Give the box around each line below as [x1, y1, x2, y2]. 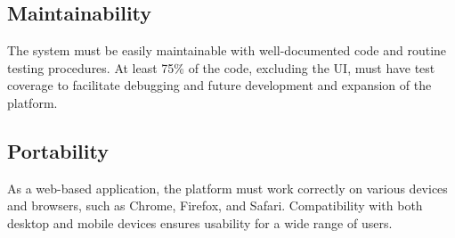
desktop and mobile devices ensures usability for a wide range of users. [7, 213, 393, 232]
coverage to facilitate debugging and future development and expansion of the [7, 76, 432, 94]
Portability [7, 136, 109, 164]
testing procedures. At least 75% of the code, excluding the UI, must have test [7, 58, 435, 77]
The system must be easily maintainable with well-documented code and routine [7, 41, 447, 60]
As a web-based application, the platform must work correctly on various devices [7, 178, 448, 197]
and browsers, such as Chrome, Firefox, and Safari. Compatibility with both [7, 196, 423, 215]
